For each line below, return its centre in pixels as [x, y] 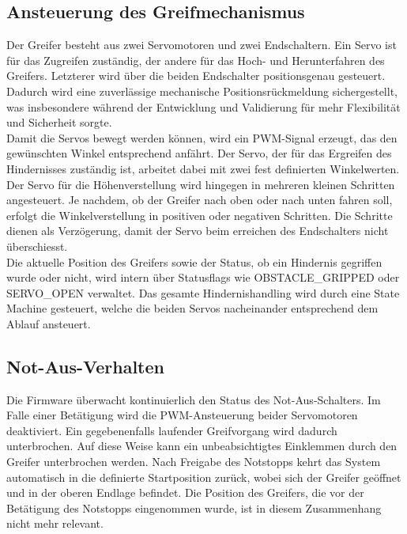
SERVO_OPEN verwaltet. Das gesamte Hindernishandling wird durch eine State [203, 292]
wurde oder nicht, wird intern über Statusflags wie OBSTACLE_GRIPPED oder [203, 277]
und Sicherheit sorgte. [59, 122]
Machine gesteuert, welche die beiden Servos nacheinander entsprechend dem [192, 308]
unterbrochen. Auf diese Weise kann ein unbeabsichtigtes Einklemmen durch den [202, 446]
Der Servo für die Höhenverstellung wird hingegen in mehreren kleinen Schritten [201, 184]
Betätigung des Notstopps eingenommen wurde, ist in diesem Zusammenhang [194, 507]
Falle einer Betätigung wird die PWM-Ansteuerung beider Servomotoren [182, 415]
